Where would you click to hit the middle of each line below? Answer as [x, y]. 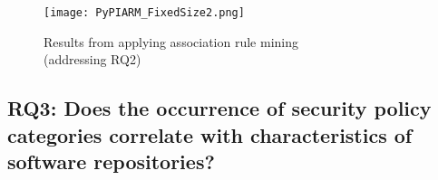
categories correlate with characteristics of [210, 134]
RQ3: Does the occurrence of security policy [219, 108]
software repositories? [111, 161]
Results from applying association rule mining [171, 41]
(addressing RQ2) [92, 59]
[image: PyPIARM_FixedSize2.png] [144, 13]
